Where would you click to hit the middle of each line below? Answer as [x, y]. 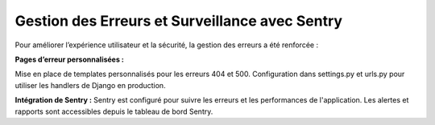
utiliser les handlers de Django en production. [90, 85]
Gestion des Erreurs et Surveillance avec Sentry [178, 21]
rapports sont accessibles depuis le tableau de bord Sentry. [114, 111]
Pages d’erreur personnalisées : [70, 59]
